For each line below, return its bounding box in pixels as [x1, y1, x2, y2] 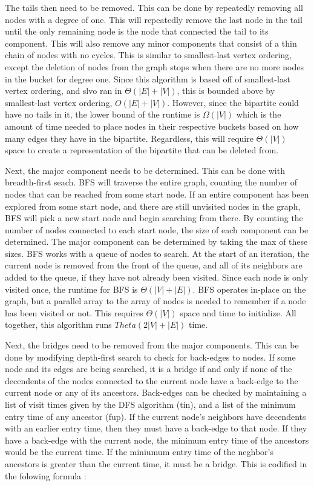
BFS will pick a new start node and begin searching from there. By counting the [5, 211, 303, 224]
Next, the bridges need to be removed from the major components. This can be [5, 339, 299, 351]
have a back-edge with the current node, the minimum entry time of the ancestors [5, 433, 309, 446]
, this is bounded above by [177, 84, 275, 97]
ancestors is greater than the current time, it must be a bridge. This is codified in [5, 457, 307, 470]
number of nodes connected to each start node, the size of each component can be [5, 223, 309, 236]
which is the [236, 108, 281, 121]
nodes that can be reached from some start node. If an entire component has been [5, 187, 309, 200]
